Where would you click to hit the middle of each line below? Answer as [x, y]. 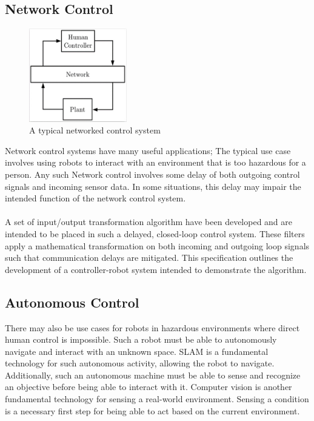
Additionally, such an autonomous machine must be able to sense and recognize [153, 375]
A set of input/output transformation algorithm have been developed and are [149, 222]
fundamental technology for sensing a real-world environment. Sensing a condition [157, 399]
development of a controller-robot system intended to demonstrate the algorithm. [156, 269]
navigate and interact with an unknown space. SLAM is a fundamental [137, 351]
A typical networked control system [95, 130]
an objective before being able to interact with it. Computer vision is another [149, 387]
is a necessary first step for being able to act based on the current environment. [152, 410]
